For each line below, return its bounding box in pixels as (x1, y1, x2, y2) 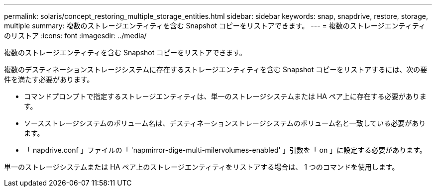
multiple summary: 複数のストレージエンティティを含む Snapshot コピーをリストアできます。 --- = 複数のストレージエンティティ (4, 21, 426, 30)
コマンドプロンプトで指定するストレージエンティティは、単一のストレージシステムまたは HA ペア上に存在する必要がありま (24, 92, 427, 100)
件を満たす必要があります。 (4, 75, 94, 84)
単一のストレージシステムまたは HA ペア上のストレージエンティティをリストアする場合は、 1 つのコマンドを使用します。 (4, 163, 399, 171)
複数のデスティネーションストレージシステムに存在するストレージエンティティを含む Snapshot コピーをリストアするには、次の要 (4, 65, 428, 74)
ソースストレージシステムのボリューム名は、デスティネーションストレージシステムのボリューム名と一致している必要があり (24, 119, 426, 127)
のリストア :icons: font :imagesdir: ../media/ (4, 31, 147, 40)
